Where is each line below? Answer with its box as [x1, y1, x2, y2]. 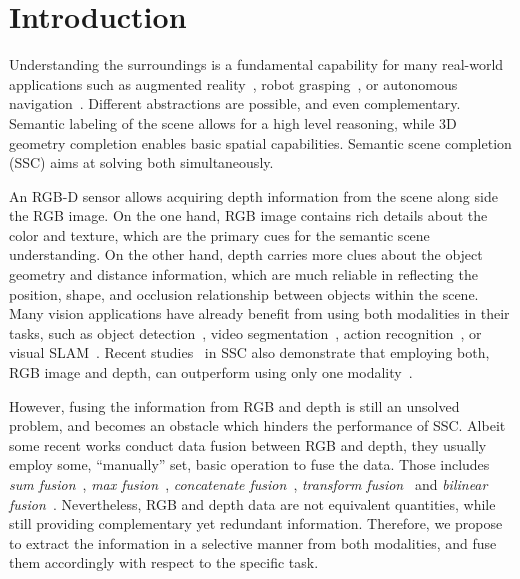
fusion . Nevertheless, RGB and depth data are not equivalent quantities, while [9, 493, 496, 514]
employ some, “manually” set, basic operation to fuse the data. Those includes [9, 454, 490, 475]
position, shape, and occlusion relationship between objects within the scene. [9, 283, 479, 304]
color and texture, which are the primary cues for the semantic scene [9, 224, 430, 245]
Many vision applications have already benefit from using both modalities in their [9, 303, 510, 324]
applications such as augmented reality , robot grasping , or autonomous [9, 73, 458, 94]
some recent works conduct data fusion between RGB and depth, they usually [9, 434, 487, 455]
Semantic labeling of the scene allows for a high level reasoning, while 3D [9, 112, 457, 133]
